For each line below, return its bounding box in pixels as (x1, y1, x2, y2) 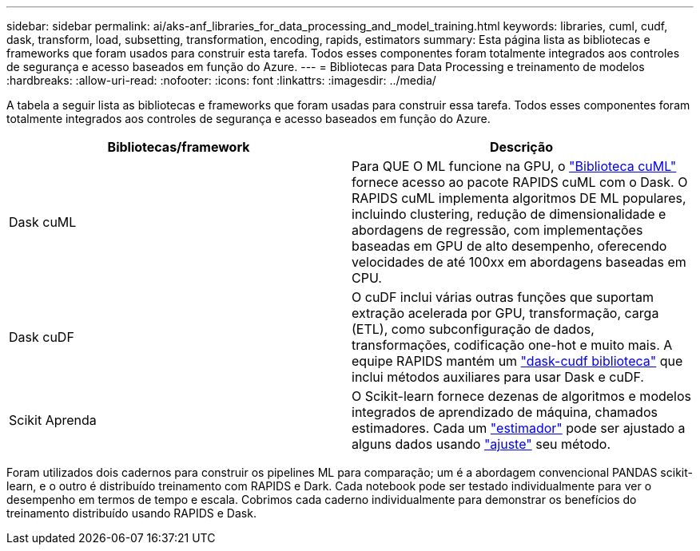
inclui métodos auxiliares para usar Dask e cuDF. (352, 369, 644, 385)
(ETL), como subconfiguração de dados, (352, 321, 595, 337)
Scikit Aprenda (9, 412, 97, 428)
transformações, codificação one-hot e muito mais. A (352, 337, 673, 353)
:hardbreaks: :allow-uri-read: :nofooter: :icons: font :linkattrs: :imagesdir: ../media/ (6, 73, 436, 87)
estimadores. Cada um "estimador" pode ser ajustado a (352, 420, 686, 436)
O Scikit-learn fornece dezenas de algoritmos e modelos (352, 388, 692, 404)
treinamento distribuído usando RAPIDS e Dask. (6, 506, 257, 520)
